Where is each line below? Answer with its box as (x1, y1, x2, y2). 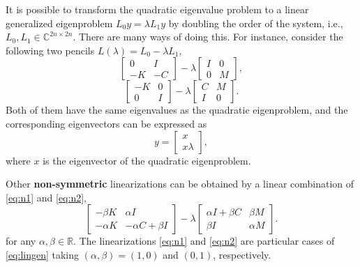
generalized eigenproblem (6, 15, 113, 30)
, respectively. (213, 247, 271, 261)
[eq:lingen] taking (6, 247, 80, 261)
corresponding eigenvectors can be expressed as (6, 116, 207, 130)
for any (6, 234, 36, 248)
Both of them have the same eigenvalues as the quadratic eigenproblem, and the (6, 102, 348, 117)
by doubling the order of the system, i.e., (168, 15, 343, 30)
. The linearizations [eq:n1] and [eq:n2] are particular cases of (73, 234, 335, 248)
